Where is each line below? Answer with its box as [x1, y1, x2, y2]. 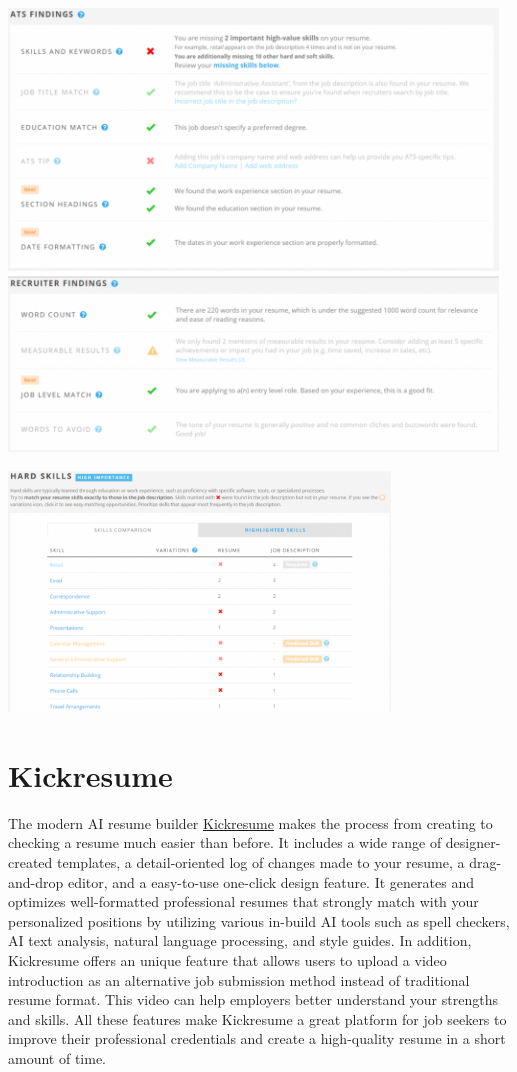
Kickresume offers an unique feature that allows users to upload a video [8, 950, 447, 971]
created [8, 852, 53, 873]
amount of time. [8, 1048, 106, 1069]
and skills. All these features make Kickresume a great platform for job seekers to [8, 1008, 507, 1029]
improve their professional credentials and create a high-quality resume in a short [8, 1028, 506, 1049]
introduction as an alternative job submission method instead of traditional [8, 969, 470, 990]
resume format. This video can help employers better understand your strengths [8, 989, 498, 1010]
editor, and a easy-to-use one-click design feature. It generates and [67, 871, 474, 892]
